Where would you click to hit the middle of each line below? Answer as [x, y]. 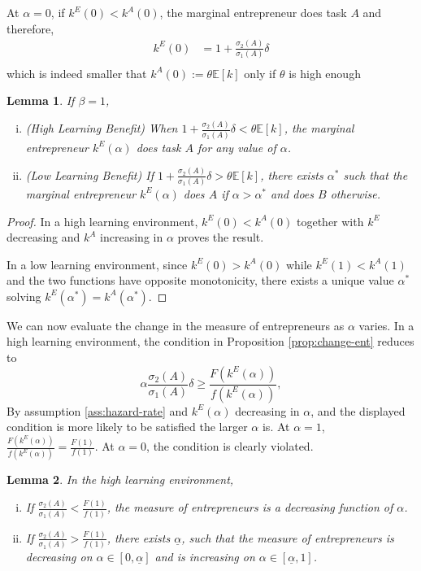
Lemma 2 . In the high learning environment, [120, 479]
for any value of [237, 147]
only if [260, 73]
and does [292, 193]
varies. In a [386, 325]
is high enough [325, 73]
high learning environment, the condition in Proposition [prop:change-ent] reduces [210, 341]
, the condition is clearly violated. [230, 446]
